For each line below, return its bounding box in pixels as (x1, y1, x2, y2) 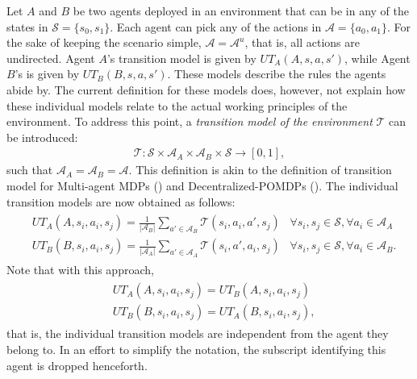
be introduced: (6, 128, 78, 145)
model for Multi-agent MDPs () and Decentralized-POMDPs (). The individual (6, 177, 398, 194)
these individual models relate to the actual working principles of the (6, 97, 348, 114)
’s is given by (15, 65, 80, 82)
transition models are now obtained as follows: (6, 193, 236, 210)
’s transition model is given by (106, 49, 256, 66)
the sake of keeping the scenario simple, (6, 34, 202, 51)
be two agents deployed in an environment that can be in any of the (73, 2, 410, 19)
